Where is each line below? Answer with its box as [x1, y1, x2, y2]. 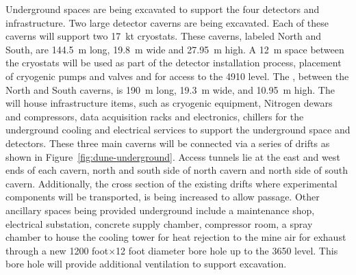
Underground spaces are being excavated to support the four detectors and [5, 2, 320, 16]
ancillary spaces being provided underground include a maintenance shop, [5, 202, 315, 217]
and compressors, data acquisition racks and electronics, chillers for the [5, 109, 304, 123]
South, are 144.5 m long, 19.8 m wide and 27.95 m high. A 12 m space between [5, 42, 344, 56]
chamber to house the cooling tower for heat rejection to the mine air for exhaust [5, 230, 346, 244]
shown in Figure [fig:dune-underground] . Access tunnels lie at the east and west [5, 149, 340, 163]
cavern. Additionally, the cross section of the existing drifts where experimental [5, 176, 338, 190]
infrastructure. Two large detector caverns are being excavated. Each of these [5, 15, 329, 29]
